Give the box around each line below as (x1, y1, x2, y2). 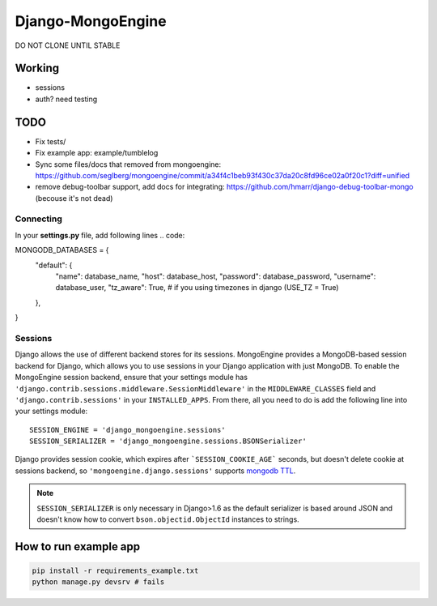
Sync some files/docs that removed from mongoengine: (35, 159, 222, 169)
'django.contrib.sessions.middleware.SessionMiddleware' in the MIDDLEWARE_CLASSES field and (15, 383, 376, 393)
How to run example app (15, 540, 141, 553)
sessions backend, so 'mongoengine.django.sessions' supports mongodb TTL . (15, 466, 296, 476)
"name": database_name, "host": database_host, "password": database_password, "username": (55, 271, 376, 281)
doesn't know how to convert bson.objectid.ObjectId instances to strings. (36, 514, 299, 524)
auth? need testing (35, 94, 98, 104)
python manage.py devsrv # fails (32, 578, 165, 587)
